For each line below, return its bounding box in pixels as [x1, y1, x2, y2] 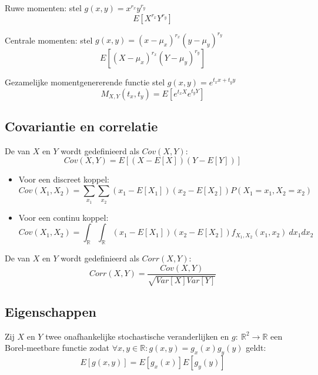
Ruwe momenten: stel [5, 2, 82, 14]
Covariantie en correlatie [5, 117, 158, 135]
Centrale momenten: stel [5, 34, 93, 46]
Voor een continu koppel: [18, 211, 109, 223]
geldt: [246, 341, 266, 354]
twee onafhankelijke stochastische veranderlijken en [45, 330, 229, 342]
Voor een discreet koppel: [18, 173, 109, 185]
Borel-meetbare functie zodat [5, 341, 109, 354]
